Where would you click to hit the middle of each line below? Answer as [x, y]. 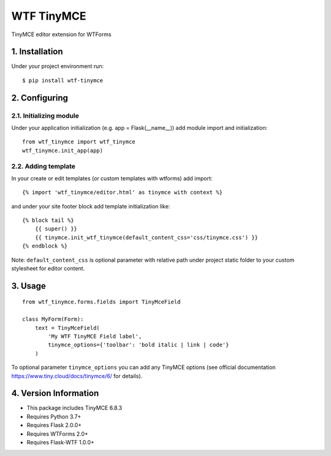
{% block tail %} [48, 220]
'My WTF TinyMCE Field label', [95, 336]
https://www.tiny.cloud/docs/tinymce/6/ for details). [77, 376]
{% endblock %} [45, 246]
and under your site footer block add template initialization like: [91, 206]
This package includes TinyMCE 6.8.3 [74, 408]
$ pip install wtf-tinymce [63, 80]
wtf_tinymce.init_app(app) [63, 150]
